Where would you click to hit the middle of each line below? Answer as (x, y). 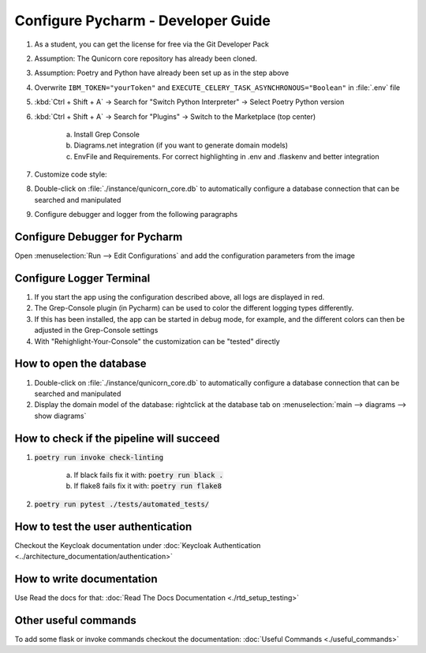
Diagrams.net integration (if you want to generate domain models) (181, 145)
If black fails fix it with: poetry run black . (149, 475)
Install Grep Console (107, 134)
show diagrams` (60, 416)
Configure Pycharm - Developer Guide (143, 21)
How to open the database (80, 364)
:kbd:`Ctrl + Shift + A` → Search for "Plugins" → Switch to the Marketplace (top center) (175, 116)
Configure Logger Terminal (82, 278)
